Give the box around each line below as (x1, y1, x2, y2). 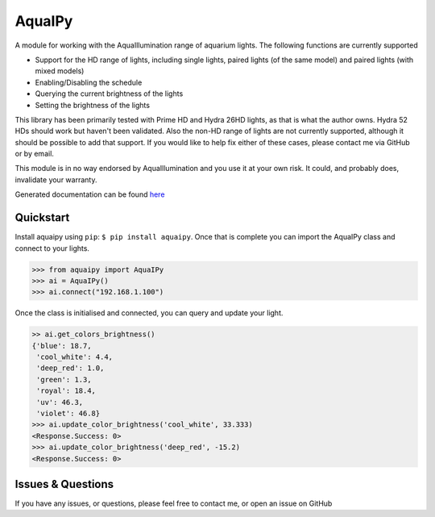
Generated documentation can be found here (14, 190, 165, 199)
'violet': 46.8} (36, 409, 101, 418)
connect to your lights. (14, 243, 90, 253)
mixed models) (35, 66, 85, 76)
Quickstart (14, 211, 70, 225)
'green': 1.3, (36, 375, 92, 384)
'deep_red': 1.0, (36, 364, 105, 373)
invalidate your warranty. (14, 174, 97, 185)
